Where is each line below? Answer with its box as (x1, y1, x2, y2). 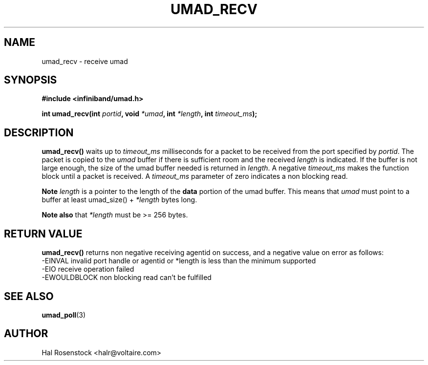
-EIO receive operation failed (42, 265, 134, 274)
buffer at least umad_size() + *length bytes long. (42, 195, 197, 204)
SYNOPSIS (4, 74, 57, 86)
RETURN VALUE (4, 227, 83, 240)
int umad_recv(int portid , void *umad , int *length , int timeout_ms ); (42, 109, 257, 118)
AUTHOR (4, 327, 48, 340)
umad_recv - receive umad (42, 57, 128, 65)
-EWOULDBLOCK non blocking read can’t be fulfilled (42, 273, 212, 282)
